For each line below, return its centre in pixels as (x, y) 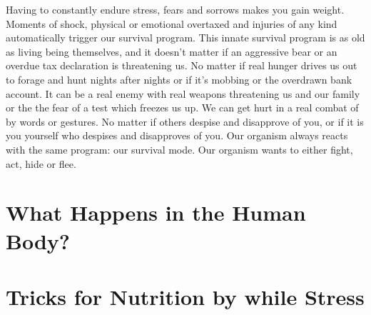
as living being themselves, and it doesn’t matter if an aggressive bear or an (172, 51)
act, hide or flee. (41, 163)
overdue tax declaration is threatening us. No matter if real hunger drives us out (182, 65)
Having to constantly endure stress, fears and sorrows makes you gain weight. (175, 9)
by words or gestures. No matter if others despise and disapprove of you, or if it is (185, 121)
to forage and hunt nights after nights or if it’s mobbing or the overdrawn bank (179, 79)
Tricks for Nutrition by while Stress (185, 296)
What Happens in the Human (156, 212)
